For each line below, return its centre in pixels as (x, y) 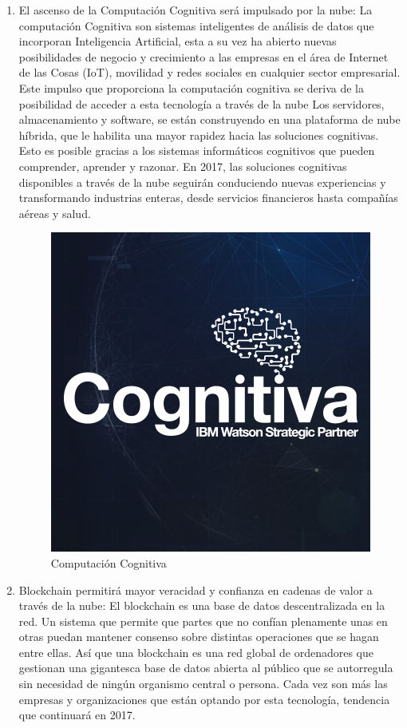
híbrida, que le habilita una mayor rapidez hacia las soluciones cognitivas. (199, 135)
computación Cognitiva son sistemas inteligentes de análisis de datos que (196, 25)
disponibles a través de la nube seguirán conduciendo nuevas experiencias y (202, 182)
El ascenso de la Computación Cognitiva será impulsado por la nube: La (196, 10)
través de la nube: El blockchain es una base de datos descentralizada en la (202, 605)
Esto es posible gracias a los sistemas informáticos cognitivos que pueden (197, 150)
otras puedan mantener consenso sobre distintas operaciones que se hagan (199, 637)
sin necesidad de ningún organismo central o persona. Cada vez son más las (203, 684)
